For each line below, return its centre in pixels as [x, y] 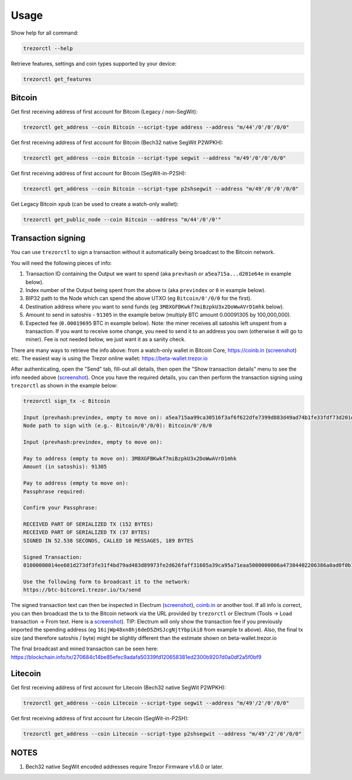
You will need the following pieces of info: [61, 263]
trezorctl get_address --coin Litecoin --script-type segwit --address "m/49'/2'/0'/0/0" [156, 703]
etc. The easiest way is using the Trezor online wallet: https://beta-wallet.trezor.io [109, 358]
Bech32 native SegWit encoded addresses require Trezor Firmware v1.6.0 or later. [125, 767]
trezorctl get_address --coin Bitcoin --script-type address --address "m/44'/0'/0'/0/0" [156, 127]
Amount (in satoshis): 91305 [65, 467]
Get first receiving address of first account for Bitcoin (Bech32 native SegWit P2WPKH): [117, 142]
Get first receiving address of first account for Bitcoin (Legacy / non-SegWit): [104, 112]
